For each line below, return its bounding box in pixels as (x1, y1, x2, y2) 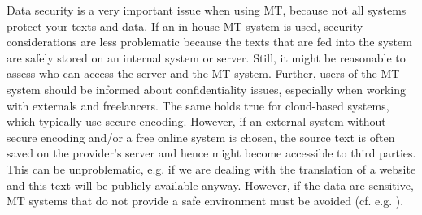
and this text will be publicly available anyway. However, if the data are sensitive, (7, 176, 414, 193)
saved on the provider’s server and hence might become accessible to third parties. (7, 144, 416, 161)
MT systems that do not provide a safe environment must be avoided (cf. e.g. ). (7, 192, 404, 209)
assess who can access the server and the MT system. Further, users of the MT (7, 65, 400, 82)
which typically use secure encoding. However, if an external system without (7, 113, 386, 130)
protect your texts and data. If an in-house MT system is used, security (7, 17, 363, 34)
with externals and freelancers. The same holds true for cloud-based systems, (7, 97, 389, 114)
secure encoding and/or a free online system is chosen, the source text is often (7, 128, 395, 145)
